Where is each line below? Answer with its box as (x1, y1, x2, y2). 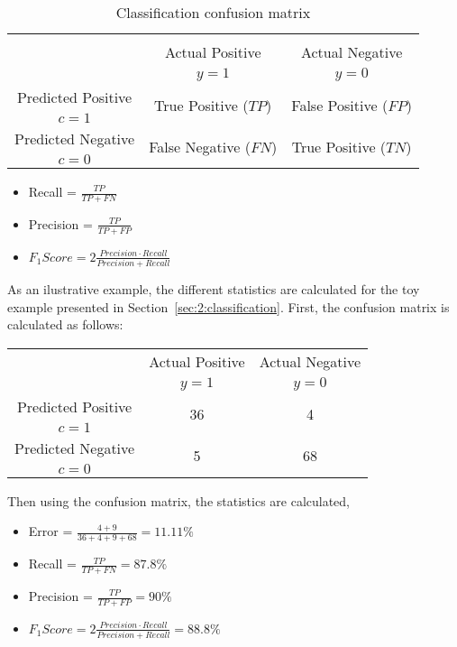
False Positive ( (291, 94, 388, 116)
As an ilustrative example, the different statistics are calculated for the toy (7, 279, 420, 298)
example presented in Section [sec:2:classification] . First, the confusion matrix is (7, 297, 450, 316)
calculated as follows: (7, 315, 123, 334)
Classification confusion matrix (115, 2, 311, 23)
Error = (28, 522, 73, 541)
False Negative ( (149, 135, 251, 157)
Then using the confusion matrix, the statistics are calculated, (7, 491, 351, 510)
